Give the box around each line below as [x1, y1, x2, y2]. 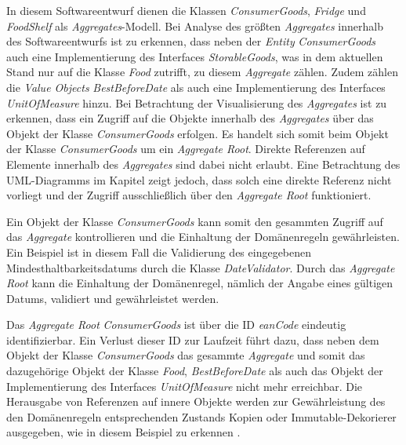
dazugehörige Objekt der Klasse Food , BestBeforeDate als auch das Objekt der [6, 363, 383, 379]
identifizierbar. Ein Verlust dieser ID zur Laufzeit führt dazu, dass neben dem [6, 331, 379, 348]
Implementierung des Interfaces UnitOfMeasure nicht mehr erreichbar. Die [6, 378, 363, 394]
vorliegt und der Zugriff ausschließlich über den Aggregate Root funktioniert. [6, 187, 372, 203]
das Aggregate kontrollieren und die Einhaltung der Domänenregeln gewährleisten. [6, 228, 400, 245]
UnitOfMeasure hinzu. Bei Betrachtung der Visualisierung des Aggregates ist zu [6, 94, 387, 111]
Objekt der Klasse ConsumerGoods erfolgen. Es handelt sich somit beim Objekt [6, 125, 389, 141]
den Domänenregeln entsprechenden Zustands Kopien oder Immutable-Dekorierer [6, 408, 397, 425]
